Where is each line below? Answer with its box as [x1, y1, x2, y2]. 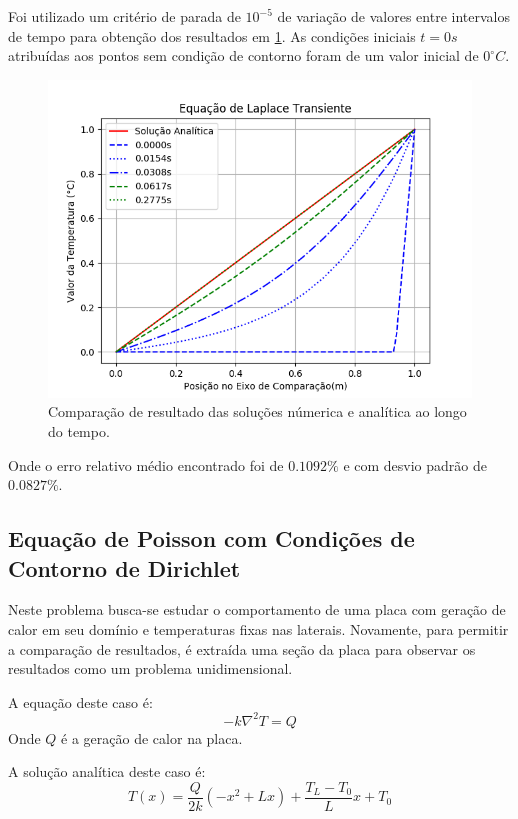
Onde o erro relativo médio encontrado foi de [8, 454, 284, 475]
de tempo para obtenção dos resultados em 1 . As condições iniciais [8, 25, 416, 46]
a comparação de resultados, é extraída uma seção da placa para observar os [8, 638, 476, 659]
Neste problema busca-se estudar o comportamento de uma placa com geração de [8, 599, 506, 620]
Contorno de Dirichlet [8, 552, 241, 583]
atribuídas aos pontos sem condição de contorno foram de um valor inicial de [8, 45, 479, 66]
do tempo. [48, 420, 110, 441]
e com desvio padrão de [343, 454, 487, 475]
